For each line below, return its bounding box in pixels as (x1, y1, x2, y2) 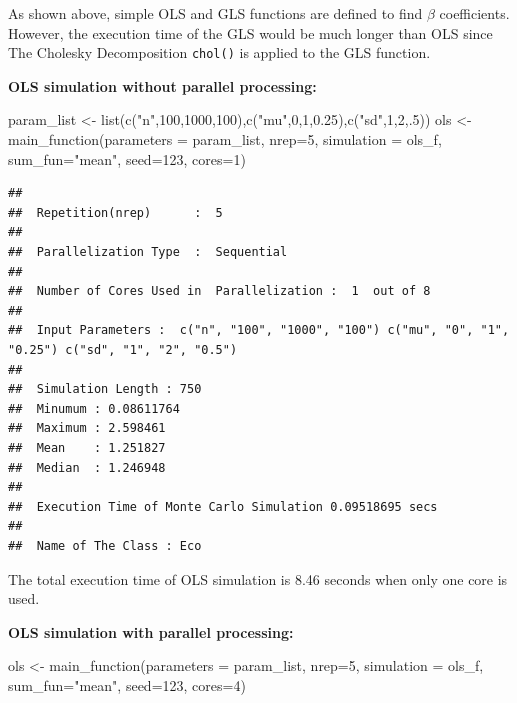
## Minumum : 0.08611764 (8, 401, 180, 416)
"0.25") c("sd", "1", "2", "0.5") (8, 342, 238, 357)
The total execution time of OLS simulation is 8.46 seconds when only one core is (8, 568, 508, 589)
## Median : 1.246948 (8, 460, 166, 475)
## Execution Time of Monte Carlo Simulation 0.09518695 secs (8, 499, 438, 514)
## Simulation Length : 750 (8, 382, 202, 397)
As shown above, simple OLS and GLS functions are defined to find (8, 3, 423, 23)
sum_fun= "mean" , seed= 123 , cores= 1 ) (8, 148, 246, 169)
